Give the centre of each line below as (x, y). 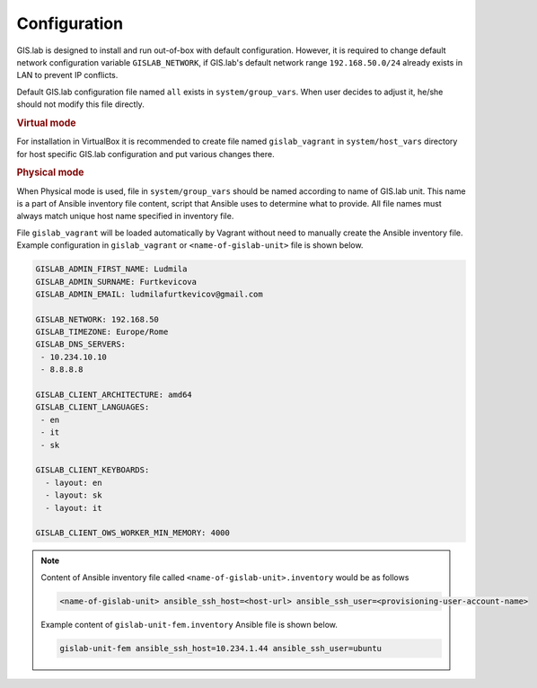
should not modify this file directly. (81, 104)
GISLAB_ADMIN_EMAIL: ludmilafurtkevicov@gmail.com (150, 294)
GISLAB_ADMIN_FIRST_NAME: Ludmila (111, 269)
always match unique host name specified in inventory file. (125, 216)
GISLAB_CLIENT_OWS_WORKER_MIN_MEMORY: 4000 (133, 533)
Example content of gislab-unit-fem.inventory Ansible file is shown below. (189, 624)
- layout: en (74, 482)
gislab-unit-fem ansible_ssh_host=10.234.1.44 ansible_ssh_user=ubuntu (220, 648)
